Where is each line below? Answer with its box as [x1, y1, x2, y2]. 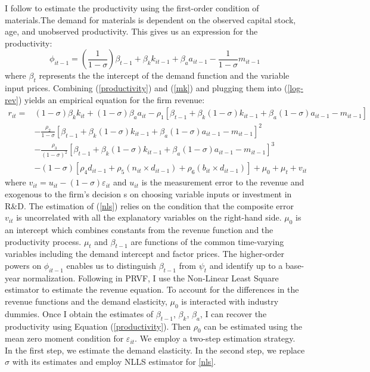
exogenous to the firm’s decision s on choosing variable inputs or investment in [5, 187, 292, 200]
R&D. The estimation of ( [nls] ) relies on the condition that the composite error [5, 199, 294, 212]
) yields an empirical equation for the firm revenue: [18, 93, 205, 106]
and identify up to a [209, 259, 283, 271]
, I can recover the [200, 307, 267, 320]
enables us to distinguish [66, 259, 156, 271]
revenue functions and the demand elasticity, [5, 294, 167, 307]
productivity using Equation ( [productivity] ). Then [5, 320, 191, 332]
